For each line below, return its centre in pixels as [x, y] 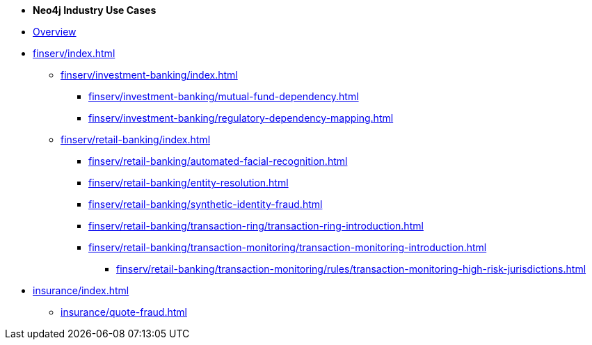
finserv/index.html [74, 53]
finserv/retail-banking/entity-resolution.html [189, 183]
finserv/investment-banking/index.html [149, 75]
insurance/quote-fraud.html [124, 312]
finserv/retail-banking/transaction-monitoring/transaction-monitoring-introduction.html [288, 247]
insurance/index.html [81, 290]
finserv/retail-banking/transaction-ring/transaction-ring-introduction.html [256, 226]
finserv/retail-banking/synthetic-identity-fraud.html [206, 204]
